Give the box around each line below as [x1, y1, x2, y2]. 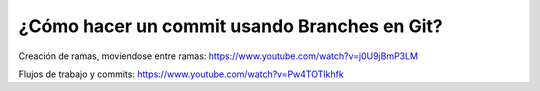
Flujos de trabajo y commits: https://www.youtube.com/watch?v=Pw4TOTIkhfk [18, 68, 344, 80]
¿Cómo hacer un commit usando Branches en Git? [18, 15, 444, 37]
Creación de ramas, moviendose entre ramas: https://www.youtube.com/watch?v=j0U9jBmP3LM [18, 50, 419, 62]
